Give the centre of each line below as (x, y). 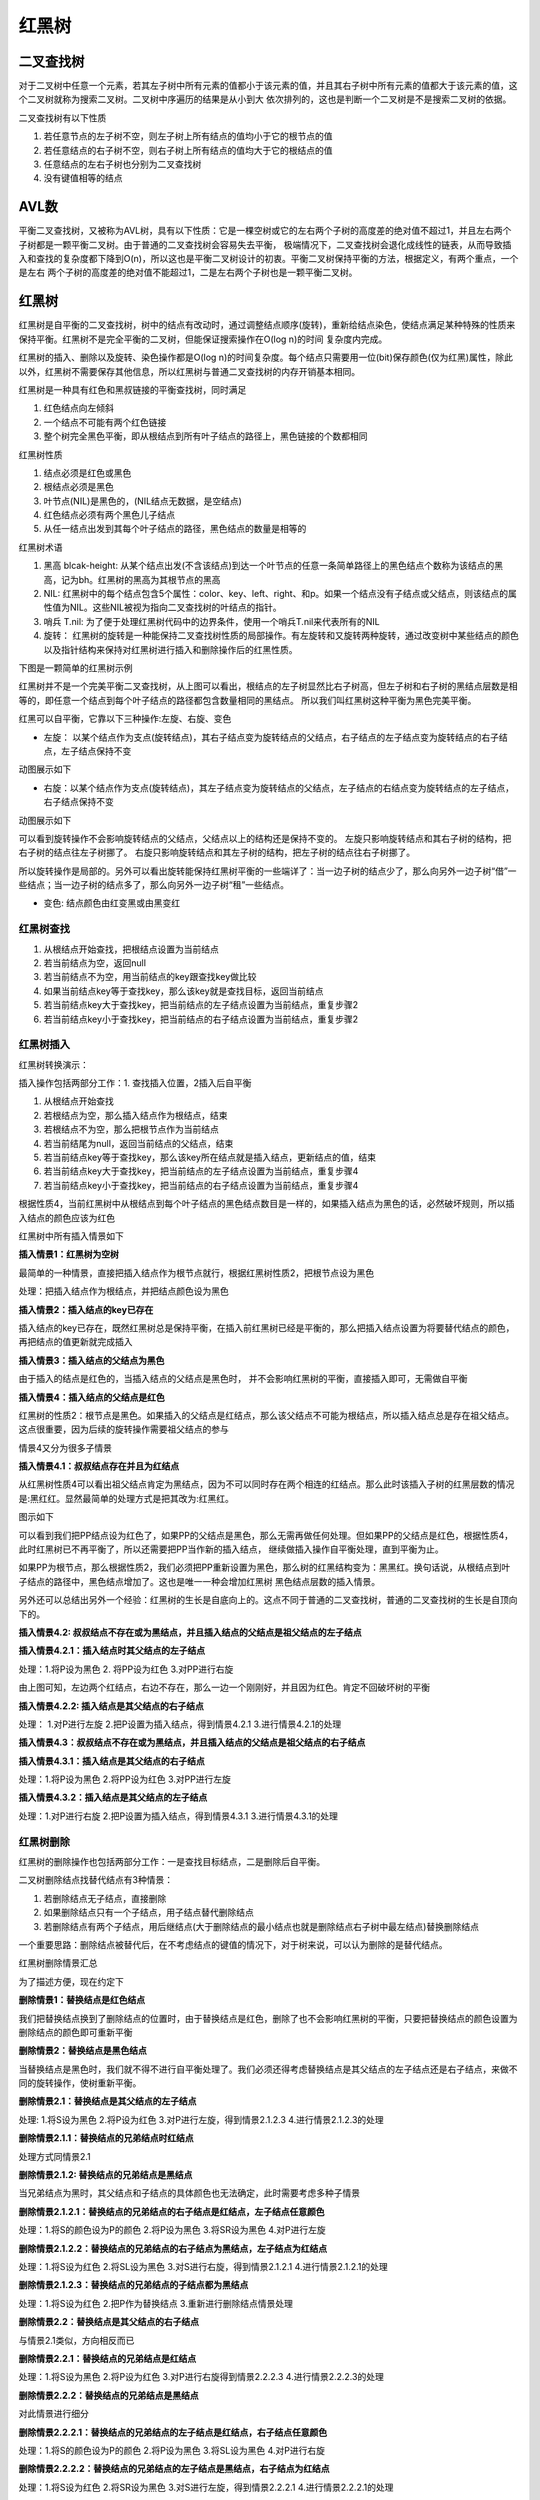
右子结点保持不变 (78, 802)
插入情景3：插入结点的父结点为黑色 (91, 1360)
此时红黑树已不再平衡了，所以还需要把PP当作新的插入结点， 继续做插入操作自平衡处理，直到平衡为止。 (231, 1549)
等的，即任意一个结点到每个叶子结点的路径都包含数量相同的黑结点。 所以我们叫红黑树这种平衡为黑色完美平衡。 (247, 700)
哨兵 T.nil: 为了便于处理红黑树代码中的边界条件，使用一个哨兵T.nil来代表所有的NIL (211, 621)
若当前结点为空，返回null (95, 962)
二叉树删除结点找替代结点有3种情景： (96, 1880)
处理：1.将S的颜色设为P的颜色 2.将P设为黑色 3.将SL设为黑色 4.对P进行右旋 (171, 2450)
